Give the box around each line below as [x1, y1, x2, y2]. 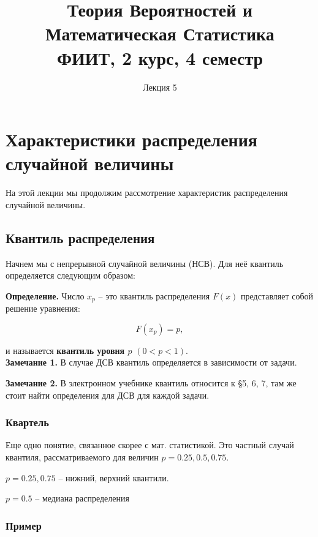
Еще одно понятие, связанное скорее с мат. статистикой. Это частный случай [6, 438, 294, 451]
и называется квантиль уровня [6, 344, 125, 356]
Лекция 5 [143, 80, 177, 93]
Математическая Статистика [45, 21, 274, 46]
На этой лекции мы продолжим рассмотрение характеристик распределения [6, 186, 288, 199]
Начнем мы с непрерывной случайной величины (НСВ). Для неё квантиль [6, 257, 284, 269]
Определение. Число [6, 289, 85, 302]
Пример [6, 517, 42, 533]
